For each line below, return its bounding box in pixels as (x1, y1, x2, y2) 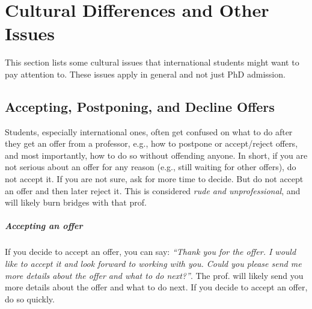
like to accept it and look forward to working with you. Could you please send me (5, 257, 302, 270)
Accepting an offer (5, 219, 83, 232)
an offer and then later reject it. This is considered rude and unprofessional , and (5, 184, 301, 197)
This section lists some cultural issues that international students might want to (5, 56, 299, 69)
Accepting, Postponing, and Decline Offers (5, 97, 275, 115)
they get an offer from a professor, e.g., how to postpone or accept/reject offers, (5, 137, 298, 150)
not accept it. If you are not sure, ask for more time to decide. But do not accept (5, 173, 304, 185)
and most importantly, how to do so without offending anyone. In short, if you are (5, 148, 308, 161)
